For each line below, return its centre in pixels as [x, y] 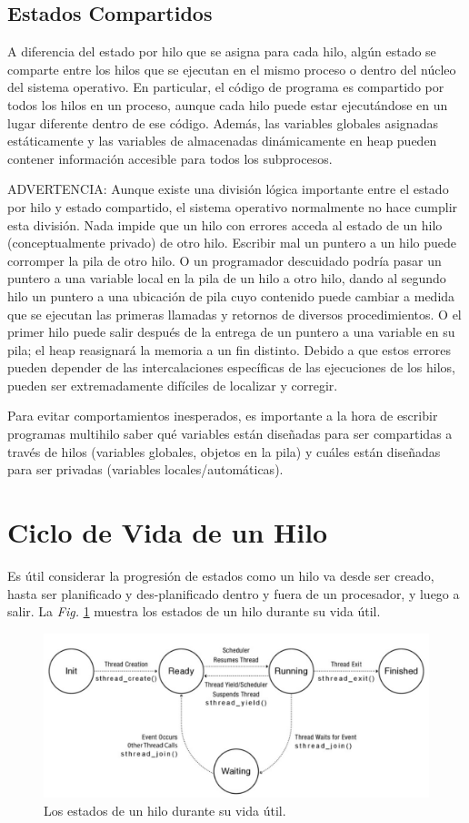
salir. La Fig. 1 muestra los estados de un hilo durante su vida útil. [194, 611]
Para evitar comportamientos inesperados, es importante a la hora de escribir [223, 416]
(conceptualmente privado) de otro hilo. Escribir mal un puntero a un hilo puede [232, 243]
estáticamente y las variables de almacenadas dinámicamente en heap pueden [222, 141]
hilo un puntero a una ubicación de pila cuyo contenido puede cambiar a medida [231, 295]
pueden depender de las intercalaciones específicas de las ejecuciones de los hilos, [231, 367]
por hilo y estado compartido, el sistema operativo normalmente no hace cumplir [233, 206]
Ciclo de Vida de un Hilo [168, 532]
